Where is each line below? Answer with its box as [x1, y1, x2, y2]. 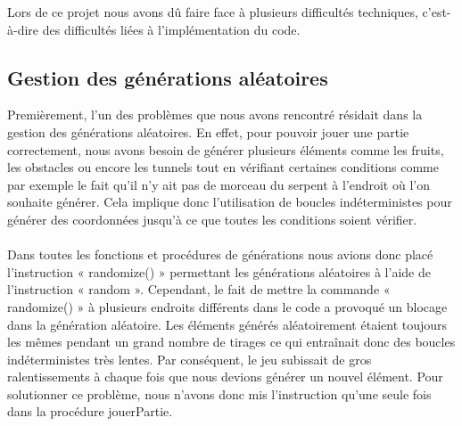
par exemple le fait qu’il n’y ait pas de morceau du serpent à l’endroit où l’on [7, 175, 430, 193]
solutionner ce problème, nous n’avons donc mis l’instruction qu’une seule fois [7, 384, 432, 403]
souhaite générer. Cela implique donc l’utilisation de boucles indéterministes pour [7, 193, 452, 211]
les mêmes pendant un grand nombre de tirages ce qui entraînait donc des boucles [7, 332, 456, 351]
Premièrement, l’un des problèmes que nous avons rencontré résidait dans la [7, 105, 423, 124]
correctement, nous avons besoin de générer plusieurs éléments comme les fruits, [7, 140, 444, 159]
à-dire [7, 20, 39, 38]
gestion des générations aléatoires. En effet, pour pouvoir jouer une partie [7, 122, 409, 141]
